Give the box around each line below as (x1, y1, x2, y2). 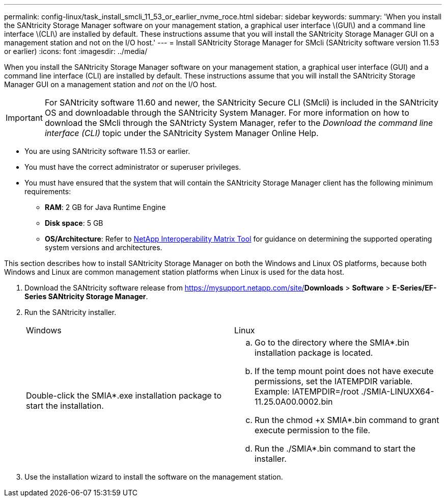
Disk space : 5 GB (45, 219, 103, 227)
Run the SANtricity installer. (24, 308, 117, 317)
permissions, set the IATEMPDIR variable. (255, 376, 413, 386)
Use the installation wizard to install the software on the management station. (24, 472, 283, 481)
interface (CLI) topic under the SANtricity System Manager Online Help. (44, 128, 319, 138)
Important (6, 113, 43, 123)
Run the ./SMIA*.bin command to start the (255, 443, 416, 454)
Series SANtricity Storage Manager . (24, 292, 148, 301)
